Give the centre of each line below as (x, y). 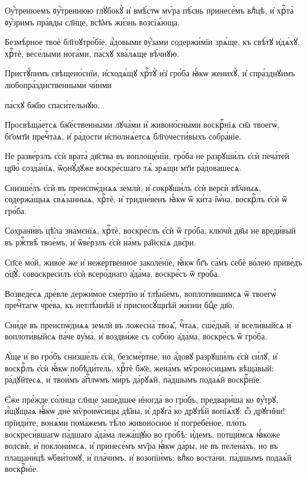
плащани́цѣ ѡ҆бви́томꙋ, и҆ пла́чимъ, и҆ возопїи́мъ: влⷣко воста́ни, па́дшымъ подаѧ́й (148, 457)
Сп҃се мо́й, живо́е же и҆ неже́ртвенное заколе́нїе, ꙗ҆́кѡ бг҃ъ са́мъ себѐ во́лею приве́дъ (153, 262)
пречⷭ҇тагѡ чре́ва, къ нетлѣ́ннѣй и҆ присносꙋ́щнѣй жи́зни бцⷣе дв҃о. (120, 305)
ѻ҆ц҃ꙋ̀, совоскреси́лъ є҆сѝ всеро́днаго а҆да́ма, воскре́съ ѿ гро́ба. (112, 274)
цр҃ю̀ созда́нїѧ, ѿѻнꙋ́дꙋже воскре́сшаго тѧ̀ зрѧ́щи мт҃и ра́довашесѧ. (123, 167)
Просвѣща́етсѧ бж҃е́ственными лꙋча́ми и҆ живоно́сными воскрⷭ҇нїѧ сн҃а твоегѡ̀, (142, 124)
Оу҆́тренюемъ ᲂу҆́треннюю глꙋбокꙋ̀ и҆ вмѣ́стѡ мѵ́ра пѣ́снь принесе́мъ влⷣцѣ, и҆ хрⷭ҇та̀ (149, 10)
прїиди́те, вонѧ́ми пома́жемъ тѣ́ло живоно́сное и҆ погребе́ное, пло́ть (125, 423)
